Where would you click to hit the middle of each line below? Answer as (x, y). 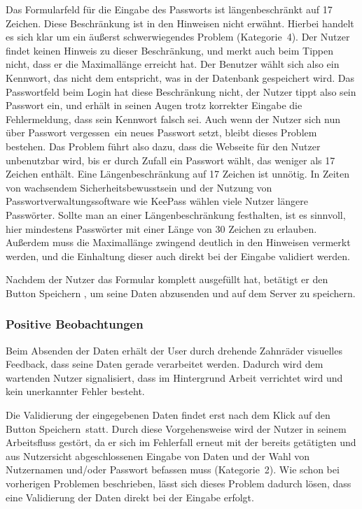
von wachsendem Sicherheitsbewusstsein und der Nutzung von (139, 187)
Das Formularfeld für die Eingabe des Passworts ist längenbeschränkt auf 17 (169, 9)
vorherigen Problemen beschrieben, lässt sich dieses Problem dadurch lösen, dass (179, 483)
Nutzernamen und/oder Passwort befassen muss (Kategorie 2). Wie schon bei (173, 469)
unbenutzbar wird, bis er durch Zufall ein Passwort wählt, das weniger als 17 (170, 160)
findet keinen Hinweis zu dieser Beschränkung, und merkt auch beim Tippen (169, 50)
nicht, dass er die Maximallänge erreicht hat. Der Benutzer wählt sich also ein (173, 64)
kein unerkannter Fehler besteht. (75, 391)
